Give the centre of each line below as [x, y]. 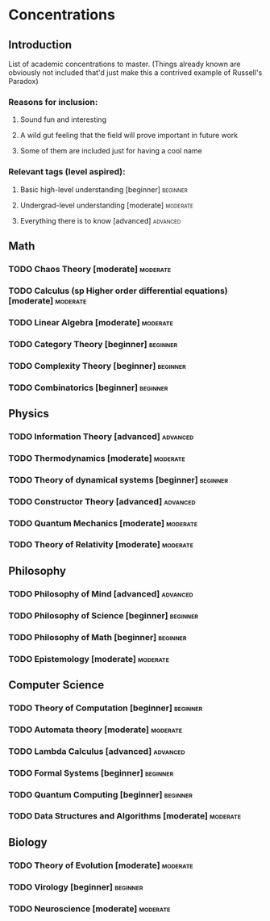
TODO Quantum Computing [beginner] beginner [101, 794]
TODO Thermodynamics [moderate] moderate [97, 458]
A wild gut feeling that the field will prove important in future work [129, 136]
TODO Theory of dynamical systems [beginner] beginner [118, 479]
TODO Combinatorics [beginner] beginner [88, 387]
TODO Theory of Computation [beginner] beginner [106, 708]
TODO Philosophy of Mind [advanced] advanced [101, 593]
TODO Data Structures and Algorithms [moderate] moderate [125, 816]
